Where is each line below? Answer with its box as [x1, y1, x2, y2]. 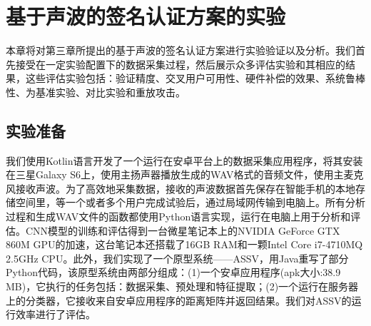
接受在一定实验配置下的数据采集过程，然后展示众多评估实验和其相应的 [15, 56, 345, 71]
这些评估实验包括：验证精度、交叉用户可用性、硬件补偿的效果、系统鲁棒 [25, 71, 365, 86]
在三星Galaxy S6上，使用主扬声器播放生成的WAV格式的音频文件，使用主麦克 [6, 167, 364, 182]
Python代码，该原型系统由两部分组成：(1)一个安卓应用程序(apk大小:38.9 [6, 265, 341, 280]
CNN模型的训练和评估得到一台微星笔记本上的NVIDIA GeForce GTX [25, 223, 340, 238]
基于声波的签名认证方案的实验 [6, 1, 286, 31]
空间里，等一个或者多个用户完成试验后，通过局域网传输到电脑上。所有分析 [15, 195, 365, 210]
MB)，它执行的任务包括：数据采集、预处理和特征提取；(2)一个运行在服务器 [6, 279, 359, 294]
